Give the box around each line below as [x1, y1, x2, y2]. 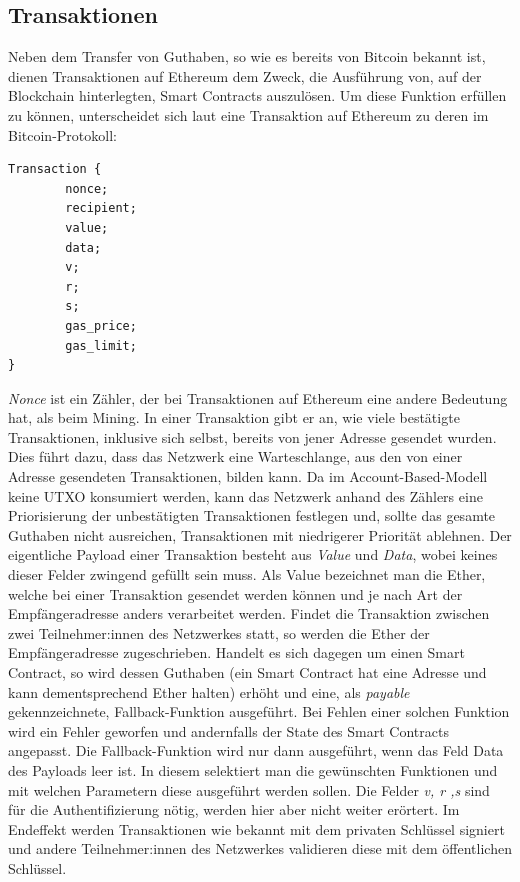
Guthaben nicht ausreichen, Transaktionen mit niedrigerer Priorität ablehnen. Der [8, 524, 512, 545]
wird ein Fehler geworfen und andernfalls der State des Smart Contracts [8, 720, 449, 741]
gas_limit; [65, 338, 137, 353]
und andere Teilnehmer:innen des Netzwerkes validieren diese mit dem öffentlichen [8, 838, 512, 859]
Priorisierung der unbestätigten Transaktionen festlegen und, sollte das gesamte [8, 505, 496, 526]
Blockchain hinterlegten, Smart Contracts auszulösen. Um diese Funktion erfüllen [8, 85, 507, 106]
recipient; [65, 201, 137, 216]
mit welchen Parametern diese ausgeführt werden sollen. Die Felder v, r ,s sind [8, 779, 490, 800]
